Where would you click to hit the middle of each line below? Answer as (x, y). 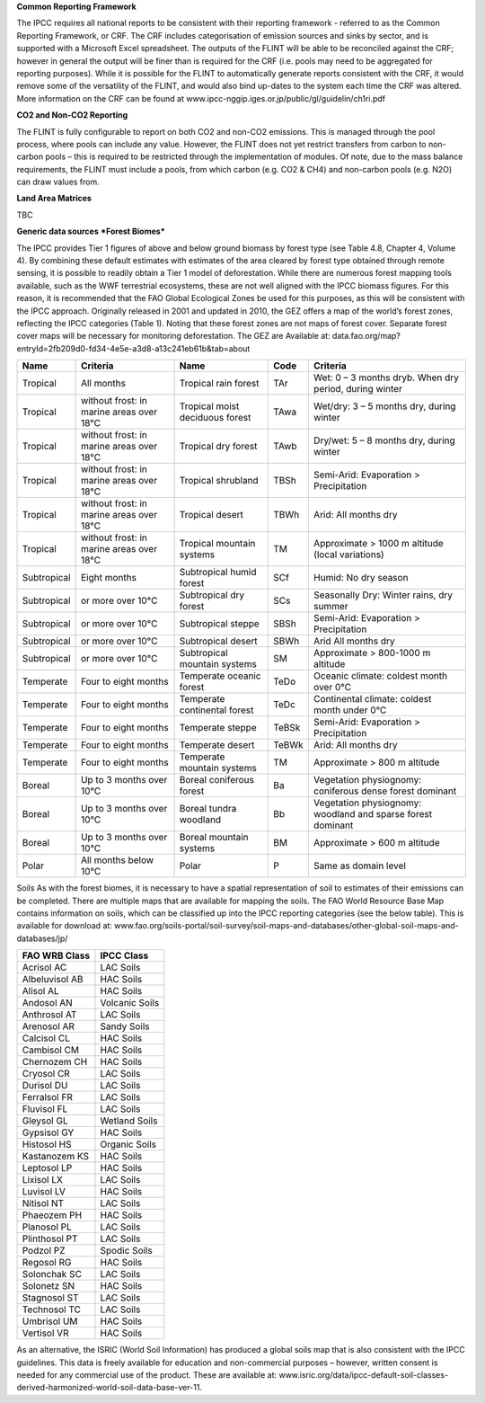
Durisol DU (45, 1086)
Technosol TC (51, 1310)
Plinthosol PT (50, 1239)
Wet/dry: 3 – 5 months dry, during (384, 406)
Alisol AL (41, 991)
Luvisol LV (44, 1192)
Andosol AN (48, 1003)
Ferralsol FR (48, 1097)
